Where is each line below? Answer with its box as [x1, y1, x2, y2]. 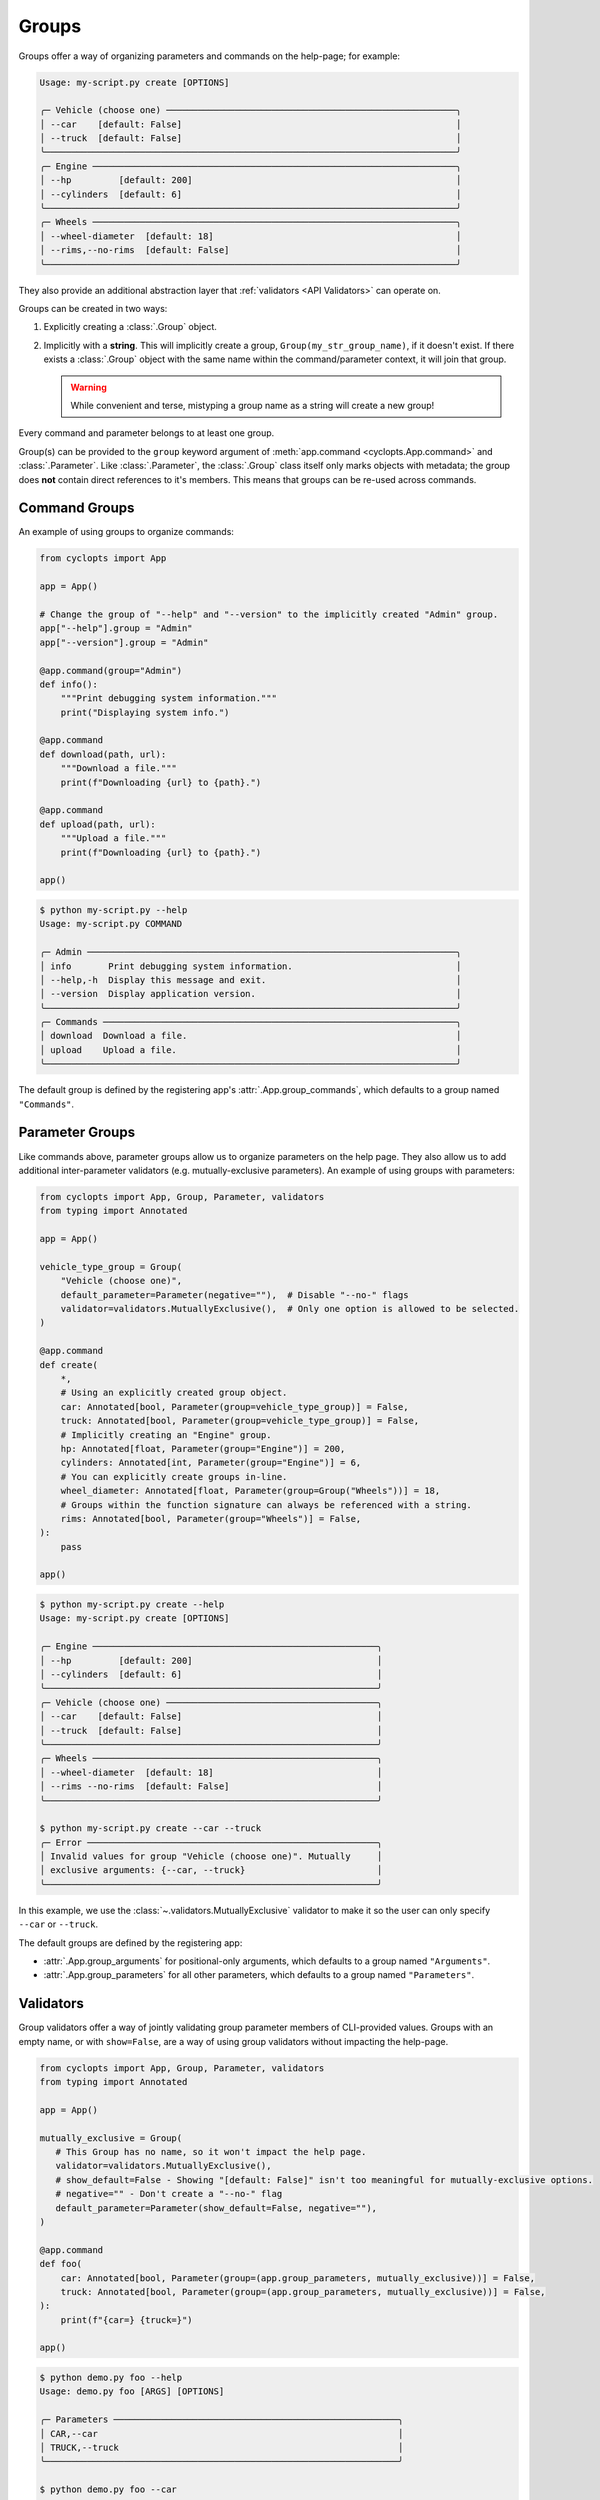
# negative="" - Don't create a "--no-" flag [55, 2188, 283, 2200]
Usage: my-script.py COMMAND [39, 918, 183, 930]
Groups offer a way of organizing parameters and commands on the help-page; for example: [18, 50, 400, 62]
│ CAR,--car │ [39, 2428, 404, 2439]
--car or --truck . [18, 1918, 99, 1930]
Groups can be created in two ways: [18, 302, 168, 314]
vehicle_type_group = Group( [39, 1261, 183, 1272]
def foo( [39, 2258, 83, 2270]
